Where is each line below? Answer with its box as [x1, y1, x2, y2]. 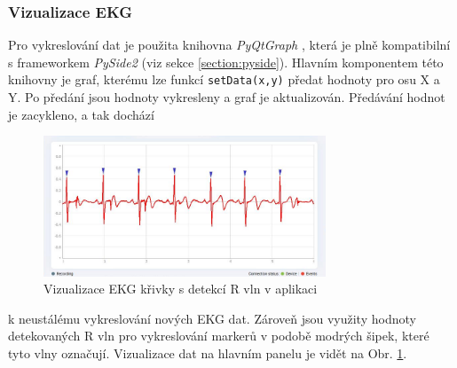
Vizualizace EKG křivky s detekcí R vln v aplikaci [43, 279, 318, 298]
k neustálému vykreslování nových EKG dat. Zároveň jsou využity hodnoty [8, 309, 416, 327]
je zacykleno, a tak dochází [8, 105, 154, 123]
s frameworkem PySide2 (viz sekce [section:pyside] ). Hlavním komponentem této [8, 52, 444, 71]
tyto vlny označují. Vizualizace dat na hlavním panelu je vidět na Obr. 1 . [8, 343, 407, 362]
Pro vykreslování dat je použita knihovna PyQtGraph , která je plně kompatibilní [8, 35, 451, 54]
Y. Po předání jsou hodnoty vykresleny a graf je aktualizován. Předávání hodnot [8, 88, 445, 106]
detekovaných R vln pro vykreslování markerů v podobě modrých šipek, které [8, 326, 429, 345]
